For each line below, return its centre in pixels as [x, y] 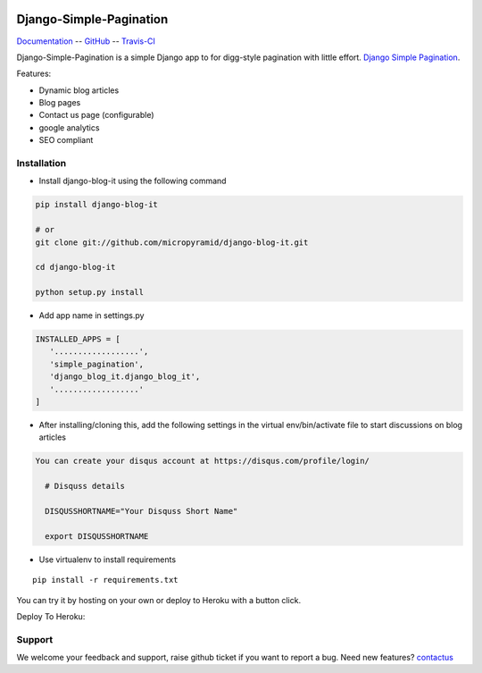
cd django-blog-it [75, 267]
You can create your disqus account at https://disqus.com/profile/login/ [203, 461]
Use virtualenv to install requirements [108, 559]
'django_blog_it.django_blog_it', [125, 377]
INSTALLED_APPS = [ [78, 339]
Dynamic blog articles [79, 90]
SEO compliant [66, 140]
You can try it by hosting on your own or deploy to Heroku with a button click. [159, 600]
